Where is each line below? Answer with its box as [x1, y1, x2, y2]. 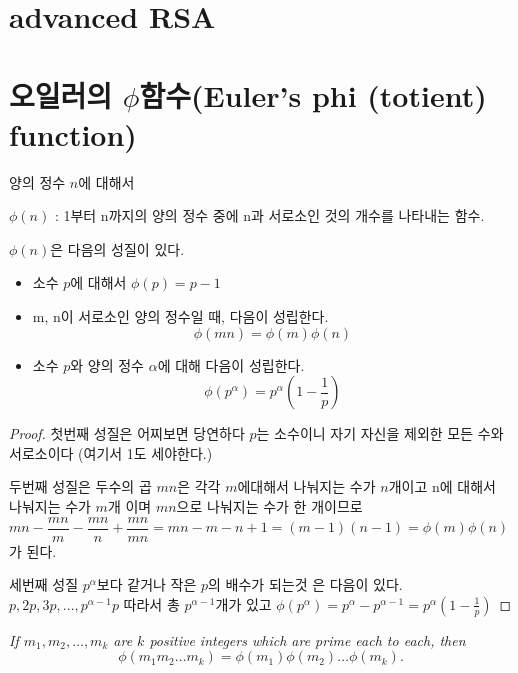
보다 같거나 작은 [96, 574, 197, 595]
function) [9, 113, 137, 154]
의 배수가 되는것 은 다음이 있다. [208, 574, 403, 595]
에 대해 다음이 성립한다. [157, 354, 305, 375]
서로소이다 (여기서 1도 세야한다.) [9, 442, 213, 463]
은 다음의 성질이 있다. [50, 238, 185, 259]
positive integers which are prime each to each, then [149, 629, 466, 650]
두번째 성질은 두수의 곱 [9, 476, 152, 497]
